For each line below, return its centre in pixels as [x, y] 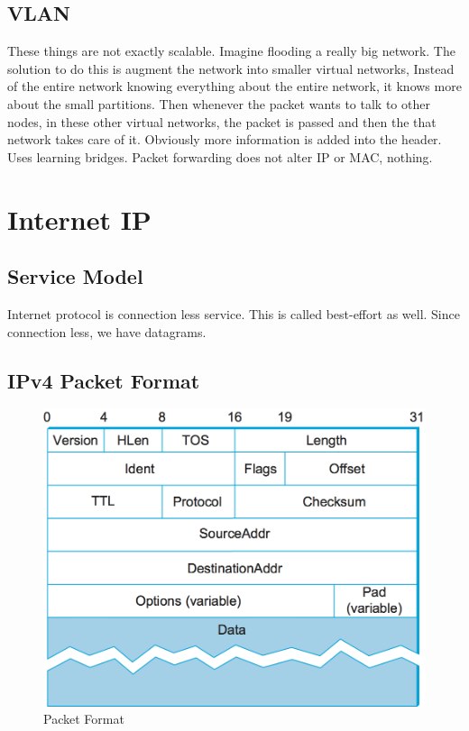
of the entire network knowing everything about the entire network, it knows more [234, 86]
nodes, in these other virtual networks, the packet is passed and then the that [222, 121]
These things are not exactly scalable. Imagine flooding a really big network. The [231, 51]
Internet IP [79, 219]
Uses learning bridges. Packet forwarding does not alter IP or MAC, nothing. [220, 156]
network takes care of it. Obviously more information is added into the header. [225, 139]
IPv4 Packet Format [104, 380]
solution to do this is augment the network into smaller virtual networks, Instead [231, 68]
